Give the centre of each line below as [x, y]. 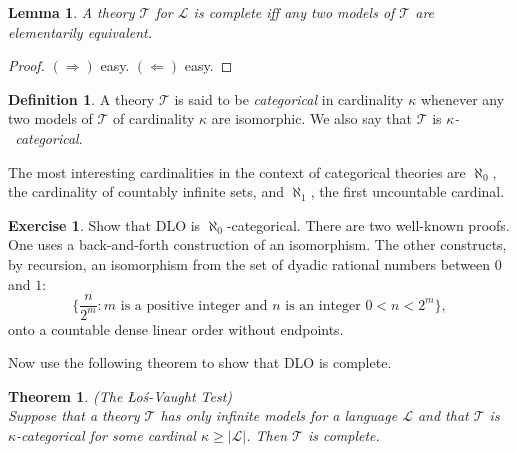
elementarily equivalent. [80, 31]
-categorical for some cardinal [106, 434]
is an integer [323, 305]
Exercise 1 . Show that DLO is [104, 224]
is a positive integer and [194, 305]
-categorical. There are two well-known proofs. [368, 224]
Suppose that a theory [74, 415]
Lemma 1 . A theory [71, 12]
